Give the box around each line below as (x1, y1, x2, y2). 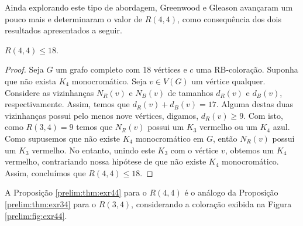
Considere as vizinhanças (5, 86, 94, 98)
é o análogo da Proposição (184, 186, 278, 198)
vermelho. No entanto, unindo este (32, 143, 155, 156)
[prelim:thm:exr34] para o (5, 197, 97, 210)
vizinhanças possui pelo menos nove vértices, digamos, (5, 109, 199, 121)
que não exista (5, 74, 56, 87)
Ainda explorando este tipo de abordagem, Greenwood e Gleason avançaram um (5, 1, 293, 13)
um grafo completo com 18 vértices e (56, 63, 187, 76)
